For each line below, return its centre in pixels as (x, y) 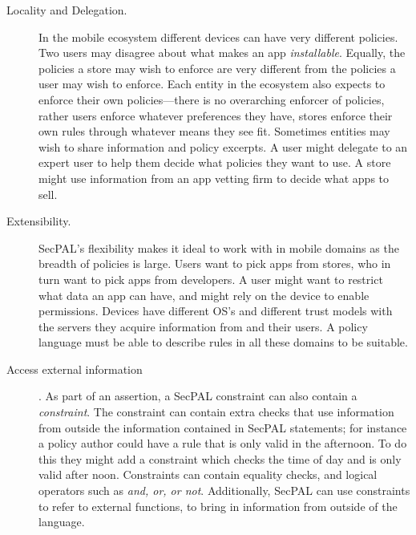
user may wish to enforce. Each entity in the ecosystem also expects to (212, 84)
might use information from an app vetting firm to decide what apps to (214, 178)
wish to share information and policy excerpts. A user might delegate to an (223, 146)
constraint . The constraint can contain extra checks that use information (216, 412)
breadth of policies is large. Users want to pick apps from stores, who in (215, 263)
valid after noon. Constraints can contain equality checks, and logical (208, 474)
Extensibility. (39, 221)
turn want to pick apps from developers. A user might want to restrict (211, 279)
